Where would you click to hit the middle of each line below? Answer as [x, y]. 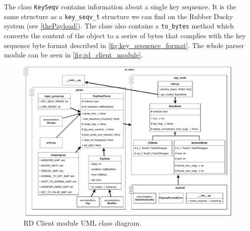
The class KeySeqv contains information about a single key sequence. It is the [120, 6]
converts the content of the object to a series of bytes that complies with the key [125, 35]
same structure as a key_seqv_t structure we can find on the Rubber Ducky [119, 16]
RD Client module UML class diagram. [82, 223]
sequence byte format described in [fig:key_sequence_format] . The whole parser [124, 45]
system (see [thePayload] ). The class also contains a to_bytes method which [119, 26]
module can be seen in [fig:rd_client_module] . [74, 55]
